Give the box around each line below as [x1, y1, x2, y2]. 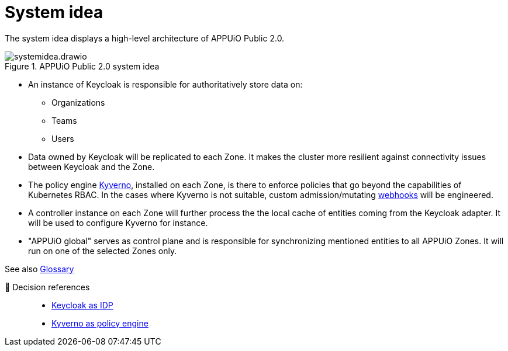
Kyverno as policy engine [51, 318, 148, 328]
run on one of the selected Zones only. [28, 245, 177, 256]
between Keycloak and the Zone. [28, 161, 155, 172]
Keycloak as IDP [51, 300, 113, 310]
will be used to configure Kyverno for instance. [28, 217, 208, 228]
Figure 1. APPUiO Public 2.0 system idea [5, 61, 160, 71]
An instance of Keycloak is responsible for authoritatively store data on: [28, 79, 303, 89]
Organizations [51, 97, 105, 107]
